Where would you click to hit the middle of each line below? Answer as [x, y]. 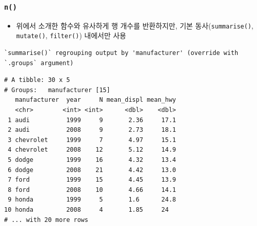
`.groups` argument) [39, 63]
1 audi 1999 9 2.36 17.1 [92, 120]
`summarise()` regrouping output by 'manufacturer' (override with [121, 53]
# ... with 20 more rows [46, 220]
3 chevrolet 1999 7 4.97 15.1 [92, 140]
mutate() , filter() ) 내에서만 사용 [71, 35]
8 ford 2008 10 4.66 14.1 [92, 190]
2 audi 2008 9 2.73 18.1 [92, 130]
